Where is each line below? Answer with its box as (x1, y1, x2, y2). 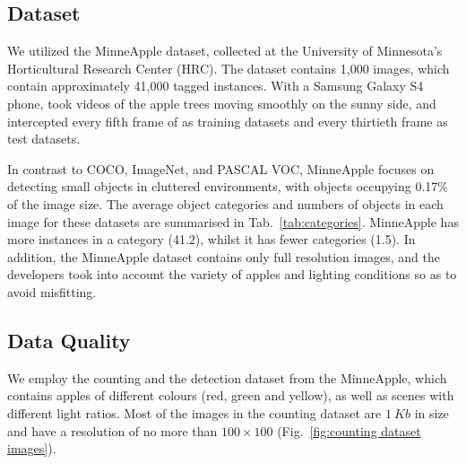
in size (414, 403, 449, 422)
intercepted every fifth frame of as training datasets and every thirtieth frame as (7, 111, 448, 130)
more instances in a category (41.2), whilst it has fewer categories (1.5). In (7, 230, 416, 249)
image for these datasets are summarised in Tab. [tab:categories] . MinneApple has (7, 212, 459, 231)
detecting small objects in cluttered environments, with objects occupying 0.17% (7, 177, 448, 196)
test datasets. (7, 129, 81, 148)
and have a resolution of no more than (7, 421, 218, 440)
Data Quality (7, 326, 131, 354)
